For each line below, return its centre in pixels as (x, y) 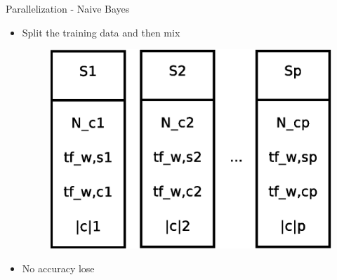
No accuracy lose (58, 268)
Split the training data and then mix (101, 32)
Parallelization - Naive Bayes (68, 8)
